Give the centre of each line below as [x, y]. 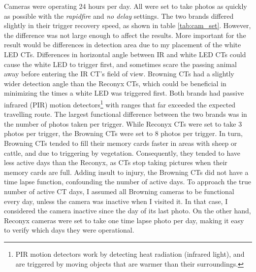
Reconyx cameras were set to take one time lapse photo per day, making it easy [124, 220]
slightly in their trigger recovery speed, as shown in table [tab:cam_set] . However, [128, 25]
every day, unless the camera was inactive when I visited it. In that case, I [116, 201]
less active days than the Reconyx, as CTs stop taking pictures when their [116, 162]
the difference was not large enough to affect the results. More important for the [125, 35]
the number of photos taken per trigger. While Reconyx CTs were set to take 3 [123, 123]
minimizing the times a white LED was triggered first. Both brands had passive [124, 93]
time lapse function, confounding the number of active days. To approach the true [128, 182]
